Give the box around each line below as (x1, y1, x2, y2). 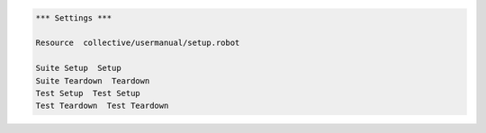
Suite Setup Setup (35, 63, 121, 74)
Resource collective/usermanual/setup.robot (35, 38, 240, 49)
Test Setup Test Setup (35, 88, 141, 98)
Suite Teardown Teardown (35, 75, 150, 85)
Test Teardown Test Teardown (35, 101, 169, 111)
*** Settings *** (35, 13, 112, 22)
